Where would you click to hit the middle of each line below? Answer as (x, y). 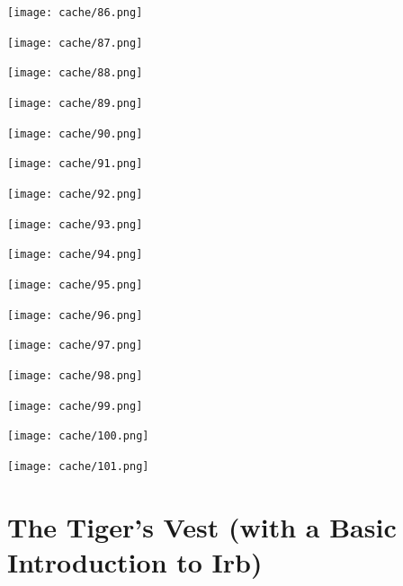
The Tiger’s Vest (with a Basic (202, 526)
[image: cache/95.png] (75, 284)
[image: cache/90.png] (75, 133)
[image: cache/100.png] (78, 436)
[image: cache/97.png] (75, 346)
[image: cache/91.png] (75, 164)
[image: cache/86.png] (75, 13)
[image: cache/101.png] (78, 466)
